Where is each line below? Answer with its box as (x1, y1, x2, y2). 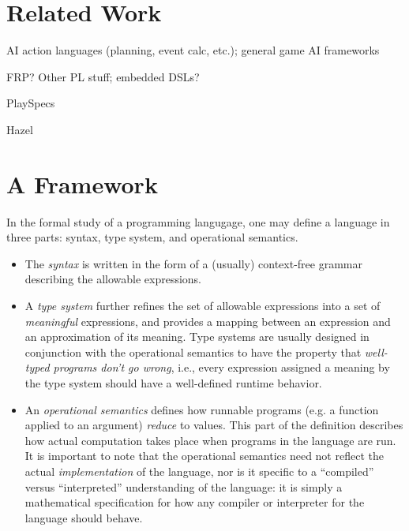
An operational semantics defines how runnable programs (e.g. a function (24, 401, 379, 417)
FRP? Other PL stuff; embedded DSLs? (6, 68, 200, 84)
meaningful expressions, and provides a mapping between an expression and (24, 312, 391, 329)
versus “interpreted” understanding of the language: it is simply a (24, 478, 343, 495)
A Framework (6, 167, 158, 200)
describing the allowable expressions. (24, 271, 202, 287)
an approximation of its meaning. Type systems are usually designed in (24, 328, 370, 345)
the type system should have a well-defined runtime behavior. (24, 374, 322, 391)
